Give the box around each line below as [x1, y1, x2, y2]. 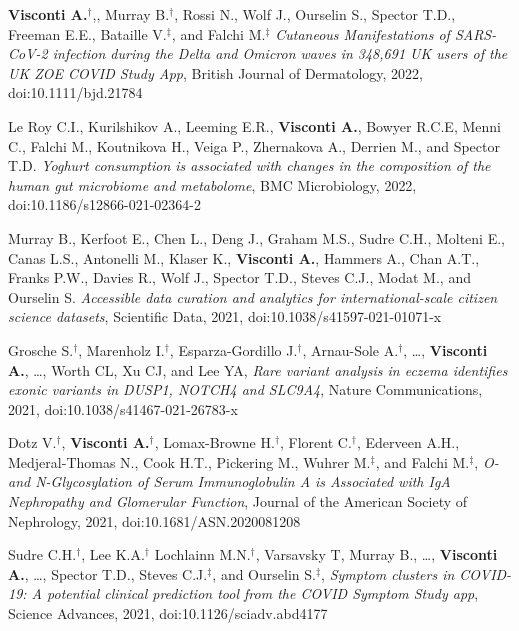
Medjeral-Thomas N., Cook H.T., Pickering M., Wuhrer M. [8, 451, 371, 472]
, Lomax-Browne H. [154, 432, 275, 453]
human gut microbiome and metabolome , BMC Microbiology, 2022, [8, 174, 417, 195]
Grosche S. [8, 339, 74, 360]
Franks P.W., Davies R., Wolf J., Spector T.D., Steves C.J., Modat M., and [8, 267, 471, 288]
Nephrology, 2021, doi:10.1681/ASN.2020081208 [8, 510, 301, 531]
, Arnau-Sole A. [302, 339, 399, 360]
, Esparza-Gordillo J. [169, 339, 298, 360]
